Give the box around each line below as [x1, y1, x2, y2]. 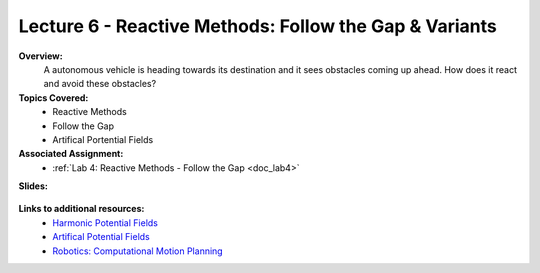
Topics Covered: [18, 91, 89, 104]
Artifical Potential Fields [52, 231, 150, 243]
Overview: [18, 50, 64, 62]
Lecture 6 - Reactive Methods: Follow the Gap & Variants [18, 15, 497, 37]
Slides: [18, 180, 49, 192]
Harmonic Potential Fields [52, 216, 159, 229]
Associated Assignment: [18, 148, 124, 160]
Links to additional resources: [18, 203, 145, 215]
